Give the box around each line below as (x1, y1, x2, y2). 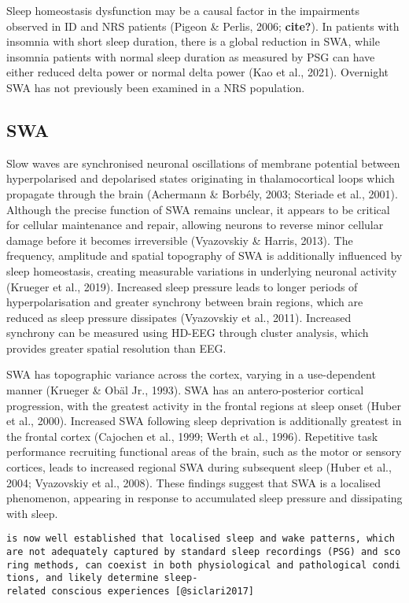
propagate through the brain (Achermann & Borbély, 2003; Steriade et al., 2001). (6, 185, 398, 202)
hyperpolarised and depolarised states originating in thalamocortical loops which (6, 170, 395, 187)
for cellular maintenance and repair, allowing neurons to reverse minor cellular (6, 216, 384, 233)
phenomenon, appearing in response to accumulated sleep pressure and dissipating (6, 490, 403, 506)
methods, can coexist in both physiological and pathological (34, 559, 367, 571)
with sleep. (6, 505, 58, 521)
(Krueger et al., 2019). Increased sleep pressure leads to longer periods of (6, 278, 358, 294)
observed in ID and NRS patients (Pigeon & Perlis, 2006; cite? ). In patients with (6, 17, 400, 34)
